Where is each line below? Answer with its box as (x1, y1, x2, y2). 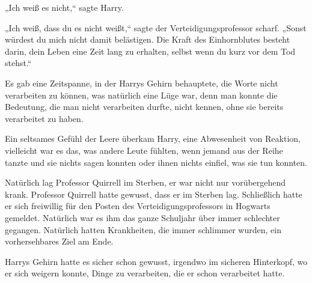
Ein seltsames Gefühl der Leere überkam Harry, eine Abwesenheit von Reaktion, (5, 132, 301, 145)
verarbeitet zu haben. (5, 112, 84, 124)
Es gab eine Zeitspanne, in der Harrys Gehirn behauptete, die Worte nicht (5, 76, 278, 89)
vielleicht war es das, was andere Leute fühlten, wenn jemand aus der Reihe (5, 144, 283, 156)
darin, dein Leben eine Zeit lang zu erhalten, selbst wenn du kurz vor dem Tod (5, 44, 296, 57)
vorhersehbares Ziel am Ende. (5, 235, 114, 248)
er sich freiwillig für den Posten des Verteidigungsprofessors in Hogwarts (5, 199, 271, 212)
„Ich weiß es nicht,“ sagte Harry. (5, 1, 124, 13)
